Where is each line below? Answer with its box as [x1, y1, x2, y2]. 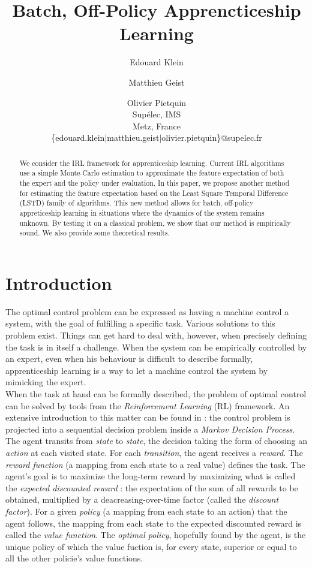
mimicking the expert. [5, 376, 86, 388]
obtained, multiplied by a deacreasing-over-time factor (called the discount [5, 493, 279, 506]
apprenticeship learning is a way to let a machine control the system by [5, 364, 268, 376]
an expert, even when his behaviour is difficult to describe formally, [5, 352, 253, 365]
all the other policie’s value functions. [5, 552, 143, 564]
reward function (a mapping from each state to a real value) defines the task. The [5, 458, 305, 470]
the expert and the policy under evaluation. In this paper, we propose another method [19, 177, 290, 188]
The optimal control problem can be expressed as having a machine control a [5, 305, 289, 318]
